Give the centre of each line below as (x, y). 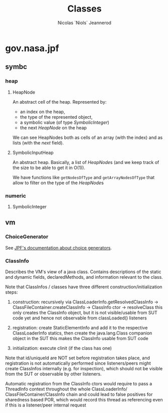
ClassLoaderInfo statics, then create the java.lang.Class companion (82, 333)
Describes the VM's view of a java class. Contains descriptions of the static (83, 272)
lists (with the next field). (38, 143)
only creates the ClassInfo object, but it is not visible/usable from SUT (85, 312)
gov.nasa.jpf (32, 48)
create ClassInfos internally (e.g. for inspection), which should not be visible (84, 368)
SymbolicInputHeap (33, 152)
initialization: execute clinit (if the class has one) (62, 348)
